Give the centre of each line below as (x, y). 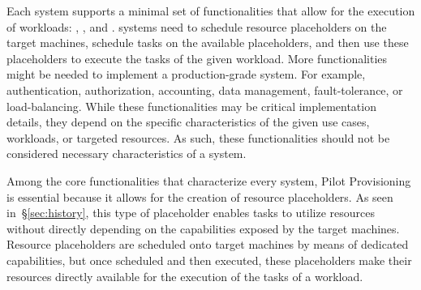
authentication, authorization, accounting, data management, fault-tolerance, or (205, 90)
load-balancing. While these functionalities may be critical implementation (191, 106)
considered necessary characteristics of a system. (127, 154)
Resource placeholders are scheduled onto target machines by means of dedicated (208, 244)
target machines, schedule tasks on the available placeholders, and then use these (208, 43)
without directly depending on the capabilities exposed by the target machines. (203, 228)
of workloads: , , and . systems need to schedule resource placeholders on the (197, 26)
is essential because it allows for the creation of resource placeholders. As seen (200, 196)
